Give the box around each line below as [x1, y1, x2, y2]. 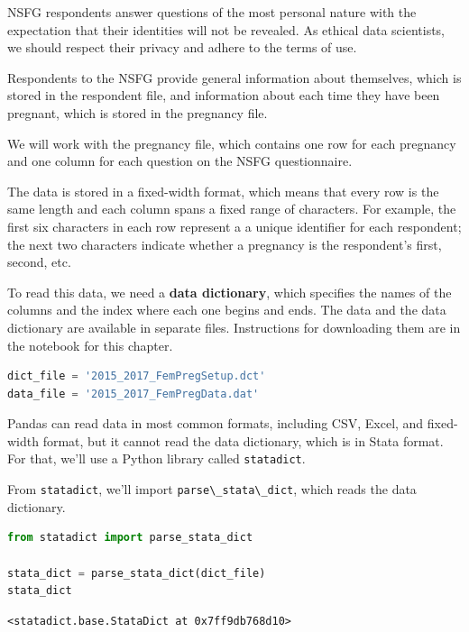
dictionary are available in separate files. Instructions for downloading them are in [7, 317, 461, 336]
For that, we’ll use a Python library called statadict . [7, 449, 306, 468]
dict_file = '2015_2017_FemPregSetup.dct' [7, 370, 266, 383]
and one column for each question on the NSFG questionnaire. [7, 151, 353, 170]
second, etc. [7, 252, 71, 271]
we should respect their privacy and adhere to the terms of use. [7, 38, 357, 57]
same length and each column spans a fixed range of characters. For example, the [7, 199, 456, 218]
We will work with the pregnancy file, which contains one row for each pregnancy [7, 133, 456, 152]
